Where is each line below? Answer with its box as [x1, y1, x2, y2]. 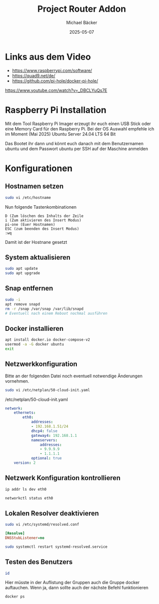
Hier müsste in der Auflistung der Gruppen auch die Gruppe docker [5, 580, 140, 585]
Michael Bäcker [66, 20, 97, 25]
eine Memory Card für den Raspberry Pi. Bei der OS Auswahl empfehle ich [5, 126, 155, 131]
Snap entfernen [5, 284, 53, 293]
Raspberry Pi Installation [5, 104, 106, 115]
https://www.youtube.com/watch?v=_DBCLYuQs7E [5, 87, 107, 93]
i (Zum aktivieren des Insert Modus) [5, 217, 82, 223]
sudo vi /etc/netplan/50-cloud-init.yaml [5, 388, 90, 392]
